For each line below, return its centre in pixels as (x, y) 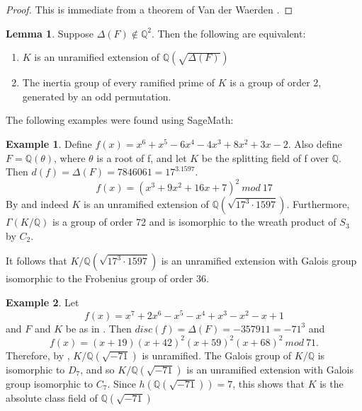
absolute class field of (52, 397)
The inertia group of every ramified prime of (119, 82)
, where (70, 157)
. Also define (315, 143)
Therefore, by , (38, 355)
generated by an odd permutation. (97, 96)
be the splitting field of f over (265, 157)
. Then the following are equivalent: (228, 33)
